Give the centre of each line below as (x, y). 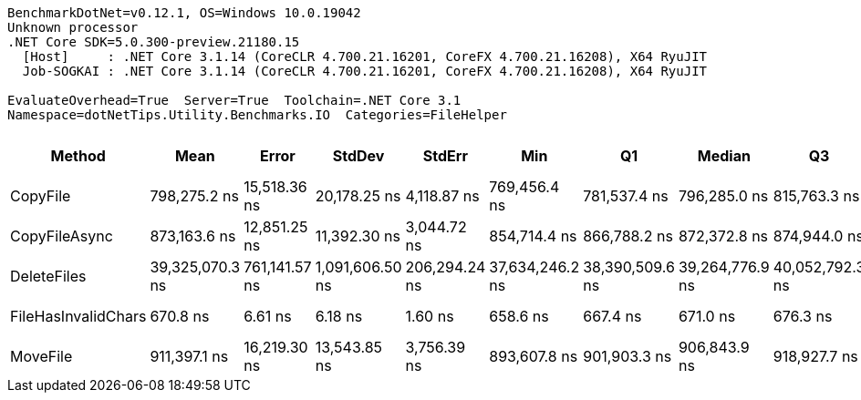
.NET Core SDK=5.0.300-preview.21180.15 (154, 42)
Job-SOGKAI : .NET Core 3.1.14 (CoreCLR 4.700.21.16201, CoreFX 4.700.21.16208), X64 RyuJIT (365, 71)
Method (78, 156)
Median (724, 156)
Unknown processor (73, 27)
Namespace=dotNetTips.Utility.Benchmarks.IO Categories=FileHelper (257, 115)
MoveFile (41, 356)
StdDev (358, 156)
